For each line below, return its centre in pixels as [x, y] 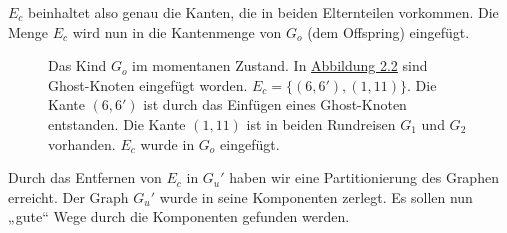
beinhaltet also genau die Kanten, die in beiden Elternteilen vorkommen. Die [263, 12]
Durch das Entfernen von [85, 177]
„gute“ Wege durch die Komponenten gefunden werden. [179, 216]
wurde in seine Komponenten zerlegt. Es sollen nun [316, 196]
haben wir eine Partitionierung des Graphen [364, 177]
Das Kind [77, 65]
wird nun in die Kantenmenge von [177, 31]
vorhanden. [82, 143]
